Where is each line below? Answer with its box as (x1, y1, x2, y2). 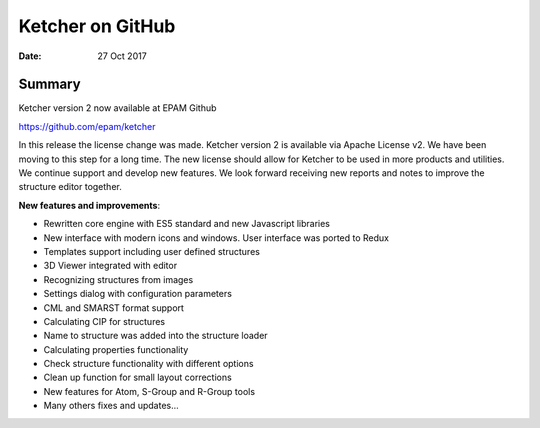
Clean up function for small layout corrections (43, 371, 232, 384)
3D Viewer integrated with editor (43, 260, 178, 272)
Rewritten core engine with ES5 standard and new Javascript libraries (43, 218, 330, 230)
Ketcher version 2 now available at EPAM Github (18, 102, 217, 114)
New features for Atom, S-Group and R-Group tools (43, 385, 255, 397)
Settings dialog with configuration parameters (43, 288, 232, 300)
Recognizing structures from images (43, 273, 194, 285)
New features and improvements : (18, 199, 160, 211)
